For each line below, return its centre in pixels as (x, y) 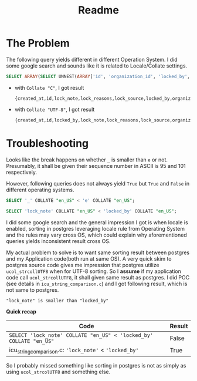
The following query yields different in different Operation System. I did (92, 59)
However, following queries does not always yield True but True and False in (98, 183)
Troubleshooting (47, 143)
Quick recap (21, 311)
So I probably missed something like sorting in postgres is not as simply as (96, 365)
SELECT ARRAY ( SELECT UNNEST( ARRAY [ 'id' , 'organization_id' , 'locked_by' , (98, 76)
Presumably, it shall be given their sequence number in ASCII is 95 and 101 (96, 166)
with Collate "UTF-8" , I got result (55, 109)
